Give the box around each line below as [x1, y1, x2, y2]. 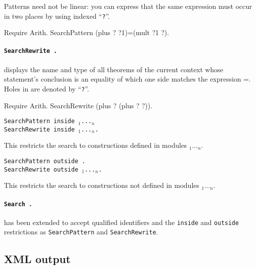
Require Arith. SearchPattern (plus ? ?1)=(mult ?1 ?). [4, 27, 169, 38]
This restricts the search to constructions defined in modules [4, 140, 187, 150]
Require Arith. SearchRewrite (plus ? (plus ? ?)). [4, 100, 153, 110]
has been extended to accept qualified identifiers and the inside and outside [4, 217, 239, 227]
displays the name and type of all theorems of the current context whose [4, 64, 223, 74]
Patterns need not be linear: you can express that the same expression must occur [4, 1, 252, 11]
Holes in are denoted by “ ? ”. [4, 83, 89, 93]
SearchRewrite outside [4, 166, 79, 173]
